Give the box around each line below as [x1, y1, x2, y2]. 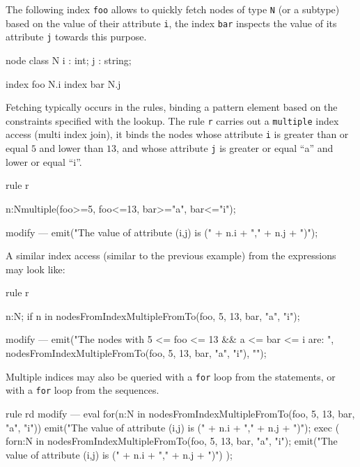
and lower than [39, 141, 104, 155]
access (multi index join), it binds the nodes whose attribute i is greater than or [6, 127, 349, 141]
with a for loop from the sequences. [6, 383, 159, 397]
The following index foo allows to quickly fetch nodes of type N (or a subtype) [6, 2, 340, 16]
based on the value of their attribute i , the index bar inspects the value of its [6, 15, 337, 30]
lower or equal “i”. [6, 154, 82, 169]
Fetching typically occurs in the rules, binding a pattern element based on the [6, 100, 338, 114]
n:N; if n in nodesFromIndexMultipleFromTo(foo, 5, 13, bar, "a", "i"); [6, 308, 300, 323]
